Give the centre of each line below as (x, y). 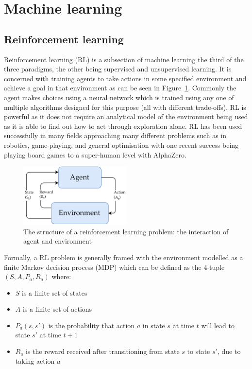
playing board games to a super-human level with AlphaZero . (95, 154)
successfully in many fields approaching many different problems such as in (115, 135)
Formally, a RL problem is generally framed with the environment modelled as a (124, 257)
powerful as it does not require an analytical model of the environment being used (126, 116)
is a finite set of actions (57, 309)
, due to (229, 351)
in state (154, 325)
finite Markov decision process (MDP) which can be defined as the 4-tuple (114, 267)
